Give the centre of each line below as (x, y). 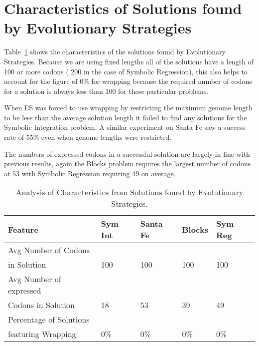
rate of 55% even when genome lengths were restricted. (88, 137)
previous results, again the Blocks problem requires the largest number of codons (128, 164)
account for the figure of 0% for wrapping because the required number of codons (128, 81)
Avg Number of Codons (49, 250)
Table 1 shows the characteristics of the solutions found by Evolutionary (115, 52)
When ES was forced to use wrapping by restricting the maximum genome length (128, 108)
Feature (23, 229)
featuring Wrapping (42, 334)
